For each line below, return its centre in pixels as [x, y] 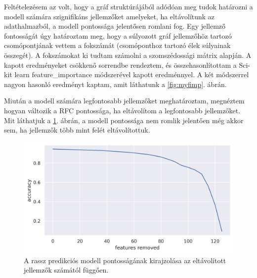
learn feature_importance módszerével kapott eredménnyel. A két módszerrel [132, 74]
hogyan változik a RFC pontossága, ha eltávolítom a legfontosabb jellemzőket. [122, 110]
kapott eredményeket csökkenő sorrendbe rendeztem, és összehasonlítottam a [120, 65]
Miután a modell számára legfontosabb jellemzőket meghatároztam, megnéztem [124, 101]
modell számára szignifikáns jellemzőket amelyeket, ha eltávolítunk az [109, 16]
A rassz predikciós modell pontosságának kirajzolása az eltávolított [125, 260]
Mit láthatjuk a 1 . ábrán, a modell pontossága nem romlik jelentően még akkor [124, 120]
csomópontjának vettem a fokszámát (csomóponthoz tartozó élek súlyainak [117, 45]
